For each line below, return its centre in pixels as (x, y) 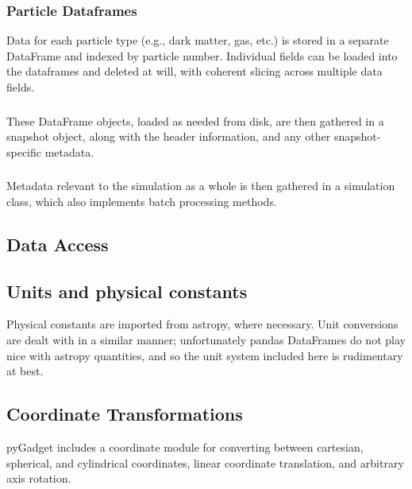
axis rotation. (39, 478)
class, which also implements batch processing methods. (142, 201)
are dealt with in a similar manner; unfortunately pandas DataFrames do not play (206, 339)
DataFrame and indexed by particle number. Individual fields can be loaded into (202, 55)
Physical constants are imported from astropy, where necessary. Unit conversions (202, 324)
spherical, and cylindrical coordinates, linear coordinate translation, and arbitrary (205, 462)
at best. (25, 371)
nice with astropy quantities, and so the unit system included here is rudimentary (205, 355)
